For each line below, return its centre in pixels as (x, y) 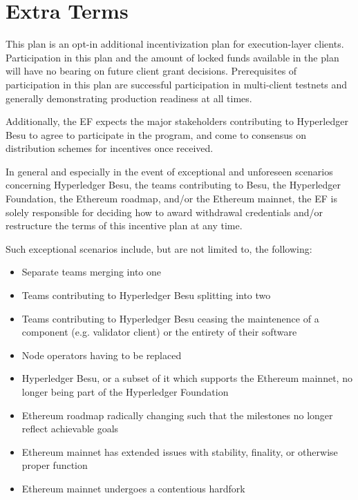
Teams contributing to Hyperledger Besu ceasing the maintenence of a (170, 318)
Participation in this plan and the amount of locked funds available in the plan (172, 57)
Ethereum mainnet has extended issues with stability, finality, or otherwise (180, 451)
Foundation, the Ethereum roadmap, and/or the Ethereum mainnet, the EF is (171, 199)
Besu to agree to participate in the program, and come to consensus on (156, 134)
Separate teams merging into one (91, 272)
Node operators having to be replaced (102, 355)
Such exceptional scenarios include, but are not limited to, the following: (159, 248)
